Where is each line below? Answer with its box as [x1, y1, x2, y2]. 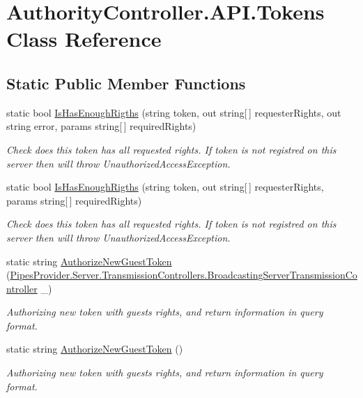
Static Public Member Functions [6, 72, 246, 94]
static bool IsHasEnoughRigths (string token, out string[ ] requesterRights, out [6, 105, 341, 119]
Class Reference [6, 24, 162, 53]
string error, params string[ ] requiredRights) [6, 119, 196, 133]
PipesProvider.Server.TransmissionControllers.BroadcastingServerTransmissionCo [10, 267, 357, 282]
